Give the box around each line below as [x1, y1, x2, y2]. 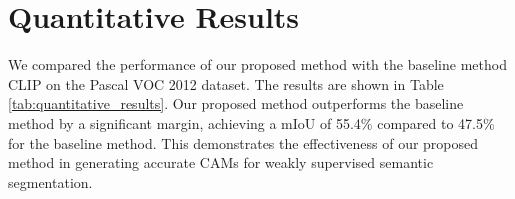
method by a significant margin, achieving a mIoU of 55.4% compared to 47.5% [8, 112, 495, 133]
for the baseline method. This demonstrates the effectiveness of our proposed [8, 132, 479, 153]
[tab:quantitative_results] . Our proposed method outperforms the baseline [8, 93, 464, 114]
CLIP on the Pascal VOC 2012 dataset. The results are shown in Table [8, 73, 444, 94]
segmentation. [8, 171, 93, 192]
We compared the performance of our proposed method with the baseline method [8, 54, 507, 75]
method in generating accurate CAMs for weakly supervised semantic [8, 152, 434, 173]
